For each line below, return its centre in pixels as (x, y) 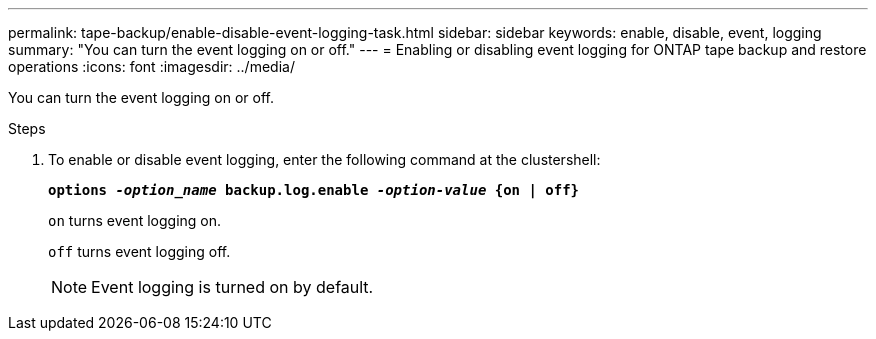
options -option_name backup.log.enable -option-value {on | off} (314, 190)
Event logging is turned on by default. (232, 287)
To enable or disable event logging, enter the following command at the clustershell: (324, 159)
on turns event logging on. (135, 220)
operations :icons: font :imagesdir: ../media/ (151, 66)
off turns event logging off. (139, 251)
